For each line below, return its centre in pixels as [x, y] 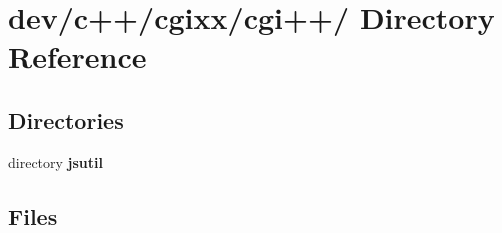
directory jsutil [55, 161]
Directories [66, 119]
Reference [77, 56]
